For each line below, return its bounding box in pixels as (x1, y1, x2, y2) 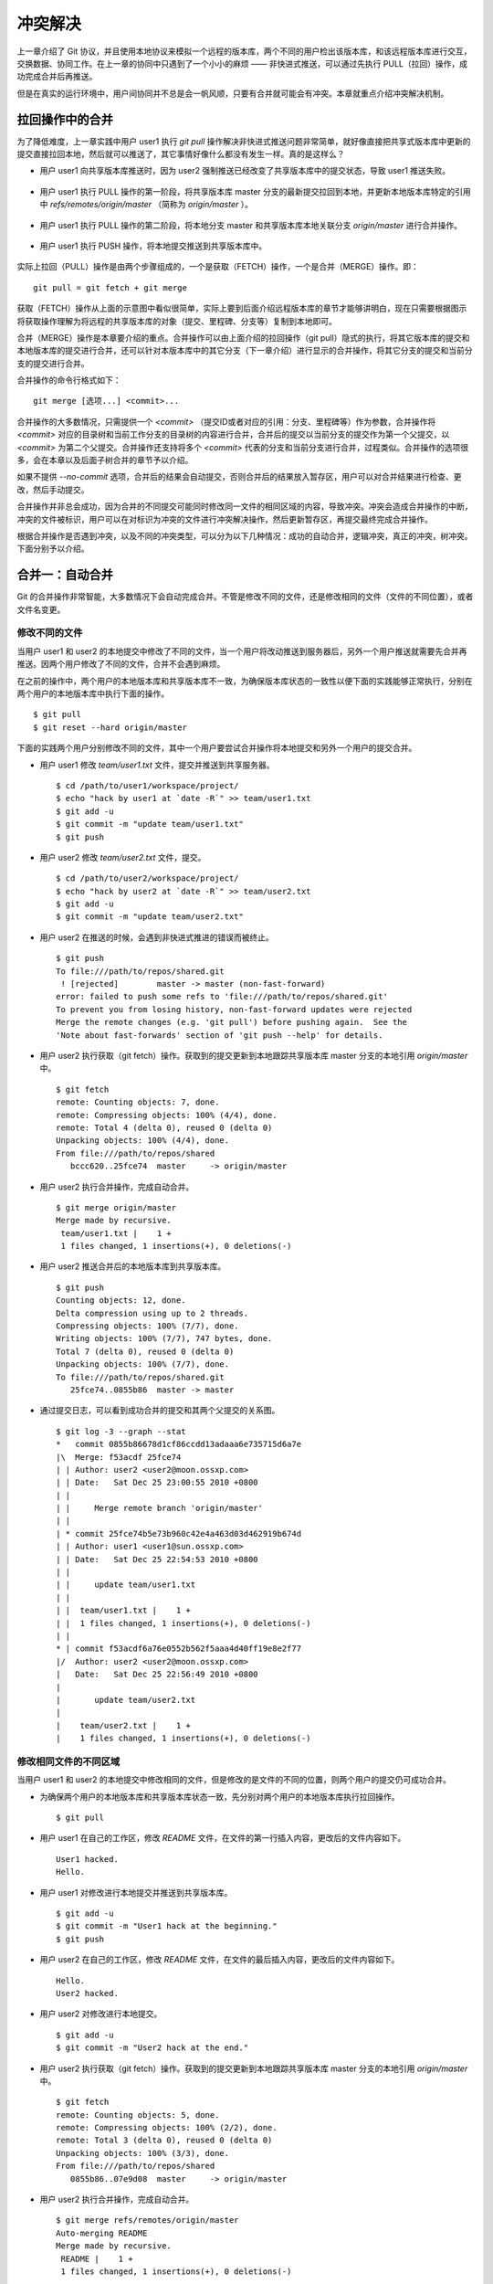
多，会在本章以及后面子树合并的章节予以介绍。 (16, 455, 194, 466)
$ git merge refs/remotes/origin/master (56, 2215, 239, 2226)
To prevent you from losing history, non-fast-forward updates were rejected (56, 1004, 413, 1014)
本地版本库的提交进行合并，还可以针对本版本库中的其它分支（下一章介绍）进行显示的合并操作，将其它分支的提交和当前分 (16, 345, 473, 356)
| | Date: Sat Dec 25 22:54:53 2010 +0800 (56, 1554, 259, 1564)
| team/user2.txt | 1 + (56, 1720, 192, 1730)
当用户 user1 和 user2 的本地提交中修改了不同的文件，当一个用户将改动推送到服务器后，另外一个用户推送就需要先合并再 (16, 645, 467, 657)
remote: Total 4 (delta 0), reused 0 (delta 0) (56, 1122, 273, 1133)
